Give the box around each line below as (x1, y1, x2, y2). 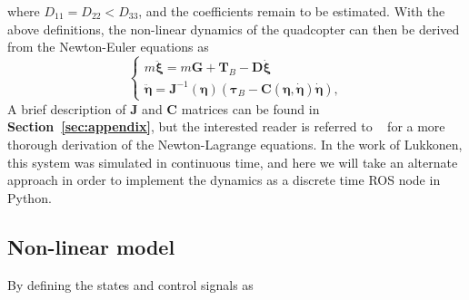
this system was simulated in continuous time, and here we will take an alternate (7, 152, 458, 171)
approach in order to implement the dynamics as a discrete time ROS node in (7, 170, 441, 189)
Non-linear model (7, 232, 175, 260)
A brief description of (7, 99, 126, 118)
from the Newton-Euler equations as (7, 37, 209, 56)
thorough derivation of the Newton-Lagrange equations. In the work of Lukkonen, (7, 135, 463, 154)
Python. (7, 188, 52, 207)
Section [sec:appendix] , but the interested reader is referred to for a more (7, 117, 445, 136)
